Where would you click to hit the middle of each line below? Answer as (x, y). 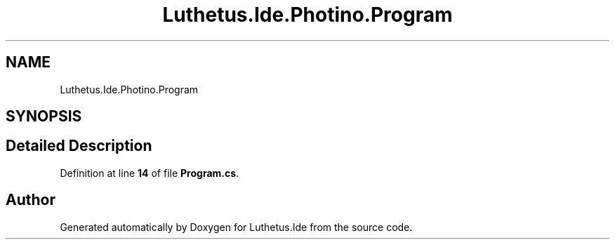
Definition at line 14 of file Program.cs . (150, 173)
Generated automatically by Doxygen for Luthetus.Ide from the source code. (236, 227)
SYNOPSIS (44, 117)
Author (31, 200)
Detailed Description (79, 146)
